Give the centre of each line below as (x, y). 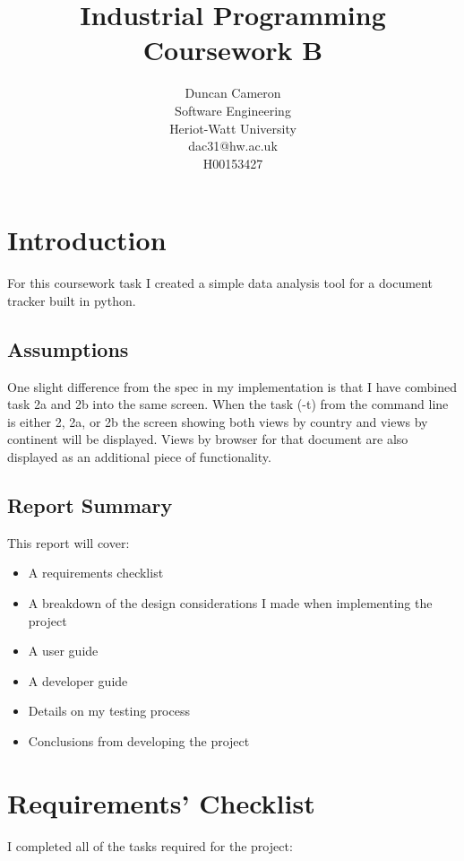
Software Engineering (233, 110)
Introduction (87, 240)
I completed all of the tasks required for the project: (150, 845)
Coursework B (233, 50)
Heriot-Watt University (233, 128)
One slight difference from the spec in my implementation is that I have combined (232, 386)
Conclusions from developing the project (139, 740)
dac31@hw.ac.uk (233, 146)
